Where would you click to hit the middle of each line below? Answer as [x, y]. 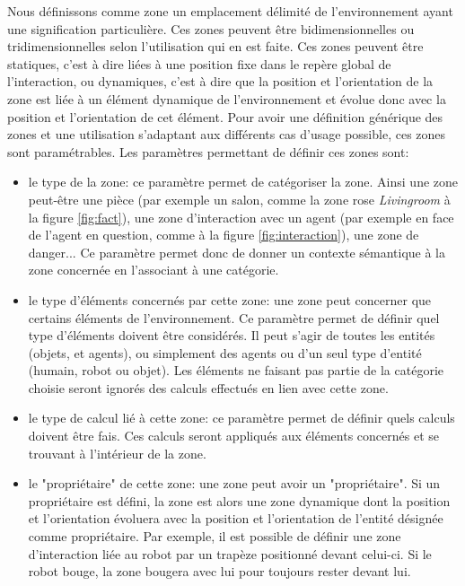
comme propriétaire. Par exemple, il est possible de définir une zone [215, 536]
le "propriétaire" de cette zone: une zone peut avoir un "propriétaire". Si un [234, 483]
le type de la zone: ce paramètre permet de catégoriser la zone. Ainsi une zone [243, 182]
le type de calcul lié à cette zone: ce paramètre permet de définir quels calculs [241, 418]
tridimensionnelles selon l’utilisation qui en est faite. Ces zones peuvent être [215, 46]
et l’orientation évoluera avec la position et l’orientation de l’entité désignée [236, 518]
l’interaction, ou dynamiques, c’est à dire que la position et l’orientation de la [220, 81]
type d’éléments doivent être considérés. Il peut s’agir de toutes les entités [232, 335]
